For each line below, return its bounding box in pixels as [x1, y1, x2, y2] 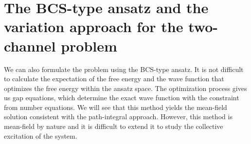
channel [4, 36, 56, 55]
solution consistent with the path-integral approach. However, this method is [4, 111, 233, 122]
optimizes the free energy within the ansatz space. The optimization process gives [4, 83, 247, 93]
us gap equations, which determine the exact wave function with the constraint [4, 92, 239, 103]
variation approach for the [4, 17, 183, 36]
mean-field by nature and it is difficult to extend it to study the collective [4, 121, 223, 131]
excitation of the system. [4, 130, 77, 141]
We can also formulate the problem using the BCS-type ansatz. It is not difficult [4, 64, 244, 74]
